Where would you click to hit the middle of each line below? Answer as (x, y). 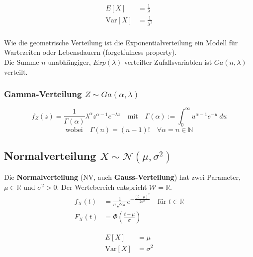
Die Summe (22, 62)
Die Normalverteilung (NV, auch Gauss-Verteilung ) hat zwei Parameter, (122, 177)
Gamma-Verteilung (43, 94)
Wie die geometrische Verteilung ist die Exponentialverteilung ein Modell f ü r (121, 42)
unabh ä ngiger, (69, 62)
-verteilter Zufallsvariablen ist (167, 62)
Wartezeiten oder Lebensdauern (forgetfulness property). (90, 52)
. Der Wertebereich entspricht (102, 187)
